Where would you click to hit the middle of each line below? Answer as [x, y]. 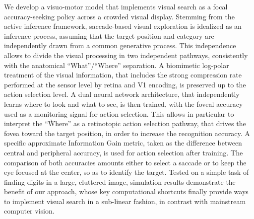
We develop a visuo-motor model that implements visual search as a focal [116, 6]
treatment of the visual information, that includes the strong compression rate [123, 75]
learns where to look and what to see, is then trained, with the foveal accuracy [124, 104]
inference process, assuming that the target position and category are [109, 36]
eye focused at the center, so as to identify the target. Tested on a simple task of [127, 172]
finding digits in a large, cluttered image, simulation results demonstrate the [120, 182]
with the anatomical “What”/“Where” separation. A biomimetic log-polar [117, 65]
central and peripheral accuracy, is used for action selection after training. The [124, 152]
